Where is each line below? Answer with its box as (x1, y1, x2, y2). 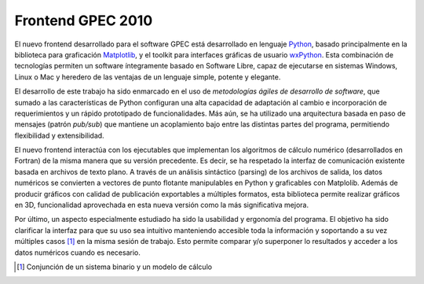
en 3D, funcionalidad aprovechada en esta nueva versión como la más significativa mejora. (14, 201, 309, 210)
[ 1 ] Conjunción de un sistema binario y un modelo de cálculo (16, 262, 212, 271)
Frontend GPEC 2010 (14, 12, 153, 29)
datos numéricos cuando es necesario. (14, 248, 141, 257)
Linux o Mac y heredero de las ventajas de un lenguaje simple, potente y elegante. (14, 72, 281, 82)
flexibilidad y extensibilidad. (14, 131, 105, 140)
